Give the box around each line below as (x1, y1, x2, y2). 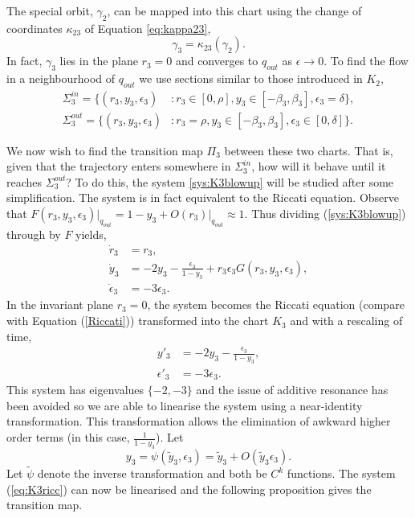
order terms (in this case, (6, 429, 130, 446)
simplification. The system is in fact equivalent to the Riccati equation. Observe (6, 189, 400, 206)
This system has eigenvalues (6, 381, 144, 398)
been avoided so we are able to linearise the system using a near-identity (6, 397, 363, 413)
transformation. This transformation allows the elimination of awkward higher (6, 413, 391, 430)
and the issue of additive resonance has (196, 381, 389, 398)
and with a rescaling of (290, 312, 403, 329)
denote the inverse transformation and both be (37, 465, 267, 482)
